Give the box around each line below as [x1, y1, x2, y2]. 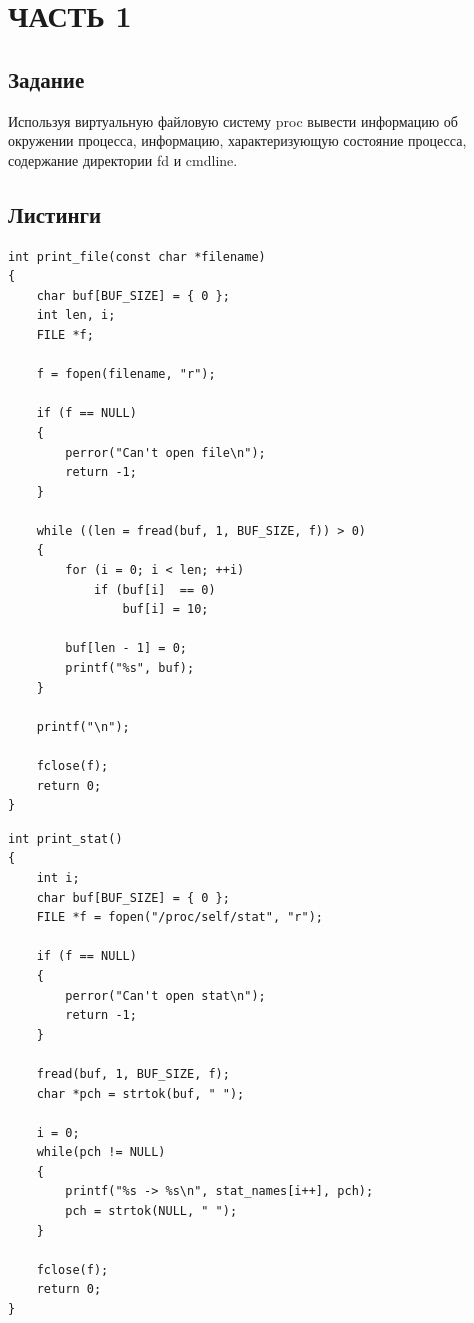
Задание [8, 63, 85, 94]
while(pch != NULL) [36, 1145, 166, 1160]
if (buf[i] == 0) [93, 582, 216, 597]
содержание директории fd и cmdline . [8, 149, 238, 170]
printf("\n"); [36, 719, 130, 734]
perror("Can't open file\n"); [65, 445, 266, 460]
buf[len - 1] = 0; [65, 641, 187, 656]
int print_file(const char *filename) [8, 249, 266, 264]
